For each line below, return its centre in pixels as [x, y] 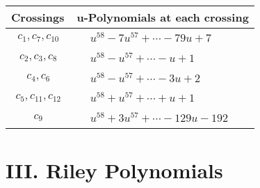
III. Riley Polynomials [114, 170]
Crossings [38, 17]
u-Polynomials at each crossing [163, 17]
